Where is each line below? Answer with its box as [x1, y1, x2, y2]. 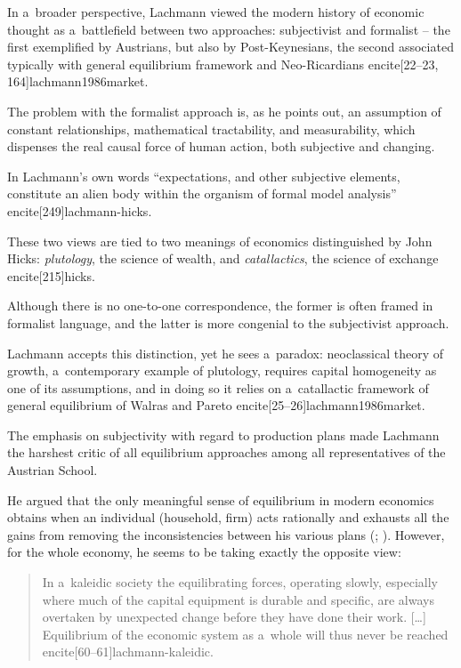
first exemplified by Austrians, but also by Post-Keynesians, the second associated [7, 37, 454, 56]
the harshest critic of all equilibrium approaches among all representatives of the [7, 443, 446, 462]
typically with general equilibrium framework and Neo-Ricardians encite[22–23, [7, 54, 439, 73]
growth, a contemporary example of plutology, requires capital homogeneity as [7, 361, 437, 380]
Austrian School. [7, 461, 98, 479]
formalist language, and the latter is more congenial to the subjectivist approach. [7, 313, 449, 332]
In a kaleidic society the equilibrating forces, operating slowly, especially [42, 573, 438, 592]
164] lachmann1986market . [7, 72, 149, 91]
